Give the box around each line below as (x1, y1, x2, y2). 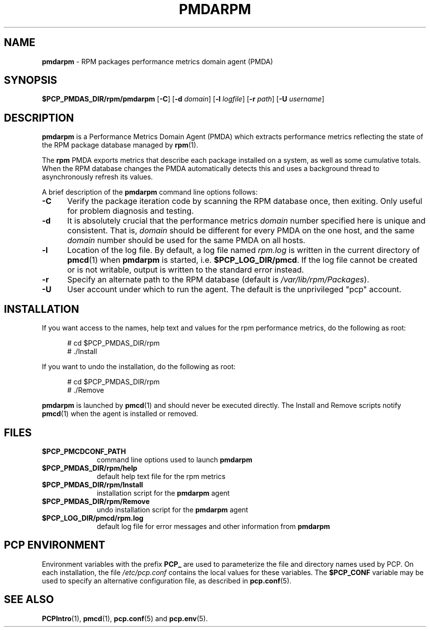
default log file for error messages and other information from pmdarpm (97, 522, 330, 530)
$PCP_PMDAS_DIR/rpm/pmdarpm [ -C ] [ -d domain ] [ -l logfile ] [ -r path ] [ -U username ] (42, 95, 324, 103)
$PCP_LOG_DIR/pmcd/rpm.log (42, 513, 144, 522)
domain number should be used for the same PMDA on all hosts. (67, 235, 305, 246)
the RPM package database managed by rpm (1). (42, 141, 198, 150)
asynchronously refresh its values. (42, 173, 153, 181)
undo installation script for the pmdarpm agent (97, 505, 248, 514)
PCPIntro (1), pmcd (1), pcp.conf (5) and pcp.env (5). (42, 614, 208, 623)
